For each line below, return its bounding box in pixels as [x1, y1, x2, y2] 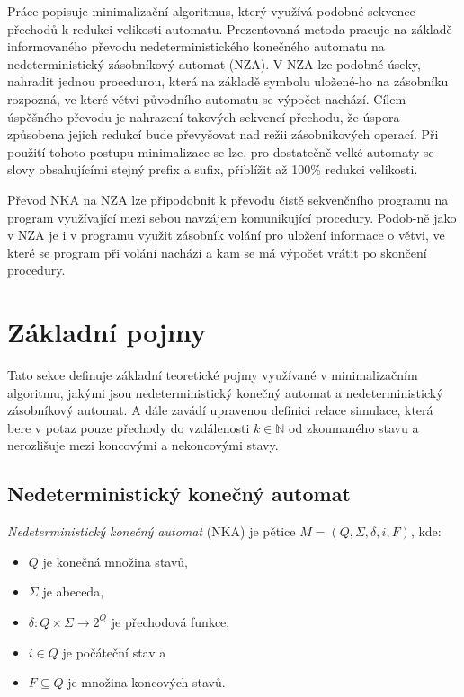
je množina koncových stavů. [67, 673, 226, 692]
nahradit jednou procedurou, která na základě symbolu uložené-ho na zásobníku [7, 72, 449, 91]
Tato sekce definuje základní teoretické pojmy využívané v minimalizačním [7, 366, 418, 384]
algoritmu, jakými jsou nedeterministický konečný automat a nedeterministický [7, 383, 443, 401]
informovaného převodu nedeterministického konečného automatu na [7, 37, 385, 56]
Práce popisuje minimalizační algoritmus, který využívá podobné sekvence [7, 2, 415, 20]
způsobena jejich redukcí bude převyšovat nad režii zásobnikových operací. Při [7, 125, 439, 144]
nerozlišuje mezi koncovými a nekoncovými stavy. [7, 436, 279, 454]
